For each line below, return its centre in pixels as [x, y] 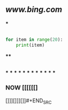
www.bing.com [34, 10]
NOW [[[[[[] [22, 88]
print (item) [30, 45]
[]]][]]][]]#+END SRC [28, 101]
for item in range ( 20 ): [34, 39]
